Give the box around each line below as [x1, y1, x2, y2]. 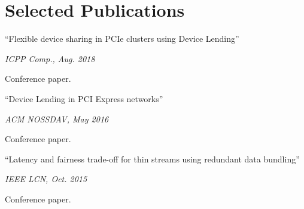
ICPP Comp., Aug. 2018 [5, 52, 95, 64]
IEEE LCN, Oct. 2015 [5, 173, 87, 185]
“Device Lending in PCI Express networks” [5, 92, 163, 105]
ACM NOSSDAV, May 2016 [5, 112, 109, 125]
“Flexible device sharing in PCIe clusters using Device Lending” [5, 32, 239, 45]
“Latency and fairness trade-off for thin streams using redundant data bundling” [5, 152, 300, 165]
